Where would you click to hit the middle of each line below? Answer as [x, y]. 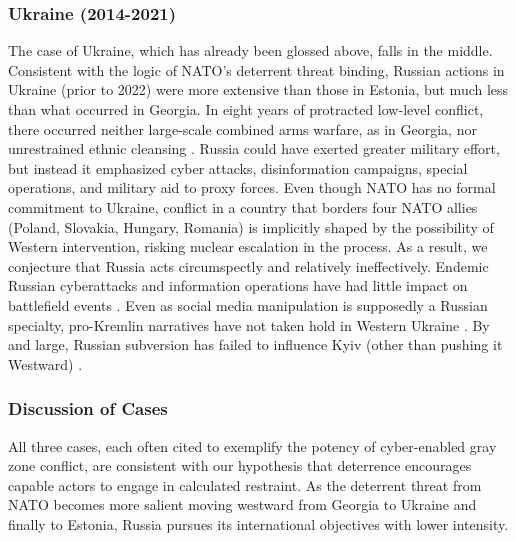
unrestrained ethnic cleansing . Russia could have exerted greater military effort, [254, 148]
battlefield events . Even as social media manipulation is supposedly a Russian [248, 304]
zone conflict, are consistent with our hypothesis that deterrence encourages [240, 465]
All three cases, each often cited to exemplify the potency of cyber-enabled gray [252, 445]
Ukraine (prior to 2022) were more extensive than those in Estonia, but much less [258, 89]
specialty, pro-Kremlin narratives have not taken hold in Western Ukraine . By [249, 324]
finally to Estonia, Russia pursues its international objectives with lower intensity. [258, 523]
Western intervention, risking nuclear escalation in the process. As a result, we [248, 246]
